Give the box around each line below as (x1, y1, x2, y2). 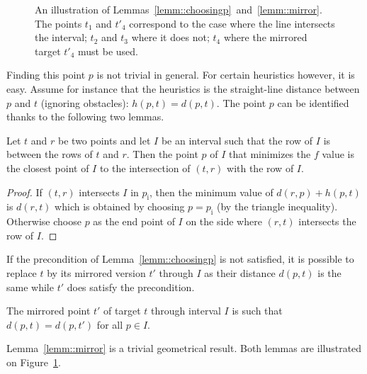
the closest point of (6, 160, 89, 175)
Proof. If (6, 184, 43, 199)
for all (96, 317, 123, 331)
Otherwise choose (6, 214, 81, 229)
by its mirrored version (47, 265, 146, 280)
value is (322, 147, 355, 161)
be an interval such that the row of (161, 132, 313, 147)
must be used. (78, 43, 138, 58)
